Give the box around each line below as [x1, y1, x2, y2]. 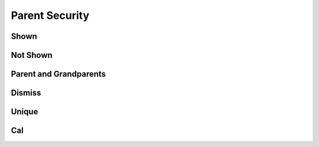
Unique [11, 107, 38, 117]
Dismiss [11, 88, 41, 98]
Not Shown [11, 50, 53, 60]
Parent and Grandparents [11, 69, 106, 79]
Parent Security [11, 9, 90, 22]
